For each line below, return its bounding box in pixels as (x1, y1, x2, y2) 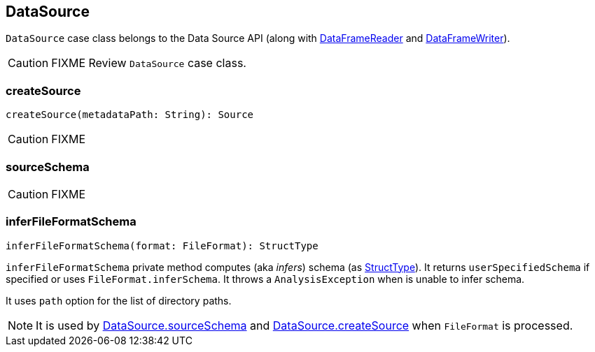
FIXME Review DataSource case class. (51, 56, 246, 71)
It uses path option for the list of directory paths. (6, 294, 232, 307)
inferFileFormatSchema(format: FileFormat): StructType (6, 240, 318, 251)
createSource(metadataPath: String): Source (6, 109, 254, 121)
